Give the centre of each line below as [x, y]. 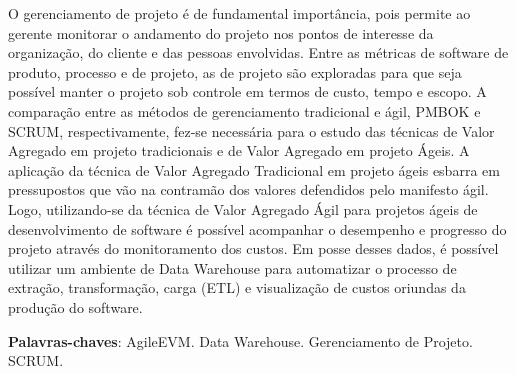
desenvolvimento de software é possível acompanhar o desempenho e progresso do [257, 228]
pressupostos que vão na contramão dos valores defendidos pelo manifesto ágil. [248, 189]
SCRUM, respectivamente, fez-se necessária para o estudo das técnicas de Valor [251, 130]
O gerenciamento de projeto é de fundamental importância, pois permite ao [239, 13]
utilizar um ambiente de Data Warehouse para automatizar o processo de [232, 267]
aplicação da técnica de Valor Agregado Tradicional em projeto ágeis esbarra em [254, 169]
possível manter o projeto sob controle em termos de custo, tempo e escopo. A [247, 91]
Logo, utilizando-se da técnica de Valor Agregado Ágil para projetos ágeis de [243, 208]
